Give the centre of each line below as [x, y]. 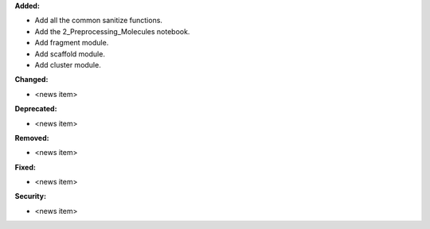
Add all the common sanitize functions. [99, 21]
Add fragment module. [72, 43]
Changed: [31, 80]
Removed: [32, 138]
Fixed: [25, 167]
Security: [31, 196]
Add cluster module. [68, 64]
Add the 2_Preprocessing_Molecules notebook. [112, 31]
